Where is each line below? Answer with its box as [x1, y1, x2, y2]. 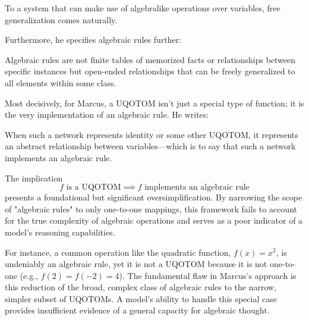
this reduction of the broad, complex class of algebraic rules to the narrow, [5, 281, 277, 293]
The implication [5, 171, 63, 184]
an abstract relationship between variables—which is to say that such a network [5, 140, 296, 152]
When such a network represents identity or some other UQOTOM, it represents [5, 128, 298, 140]
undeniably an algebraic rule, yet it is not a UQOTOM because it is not [5, 258, 267, 270]
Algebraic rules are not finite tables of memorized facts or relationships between [5, 53, 296, 65]
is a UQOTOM [66, 183, 121, 192]
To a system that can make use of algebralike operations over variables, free [5, 2, 280, 14]
